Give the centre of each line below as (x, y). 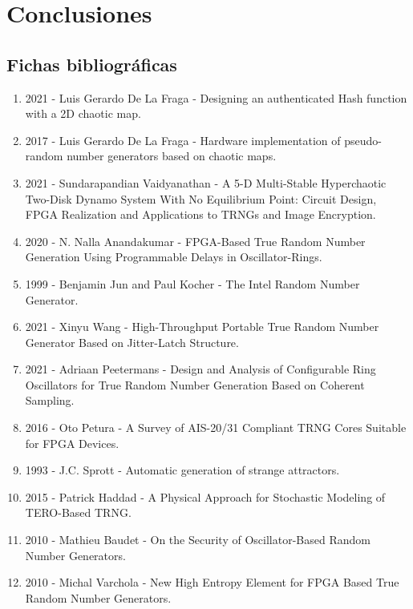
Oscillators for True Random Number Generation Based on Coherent (195, 384)
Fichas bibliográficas (92, 64)
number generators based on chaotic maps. (172, 156)
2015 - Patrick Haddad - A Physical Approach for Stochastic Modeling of (205, 496)
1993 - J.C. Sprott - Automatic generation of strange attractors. (182, 470)
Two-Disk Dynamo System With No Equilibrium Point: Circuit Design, (201, 198)
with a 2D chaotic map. (83, 113)
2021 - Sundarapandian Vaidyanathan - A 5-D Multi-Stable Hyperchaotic (206, 182)
